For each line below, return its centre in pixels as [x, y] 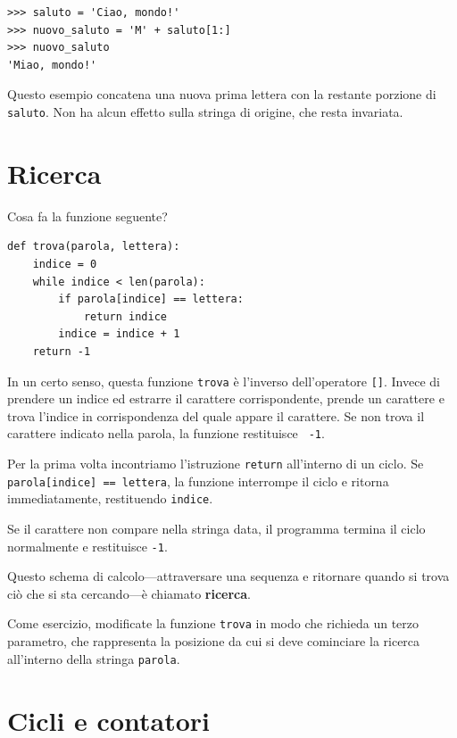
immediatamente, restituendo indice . [110, 498]
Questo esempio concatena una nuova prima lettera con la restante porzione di [222, 94]
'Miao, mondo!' [52, 65]
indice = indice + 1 [119, 334]
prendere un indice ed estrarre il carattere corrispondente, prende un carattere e [226, 398]
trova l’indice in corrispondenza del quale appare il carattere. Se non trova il [216, 415]
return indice [125, 316]
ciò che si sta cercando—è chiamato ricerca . [129, 593]
